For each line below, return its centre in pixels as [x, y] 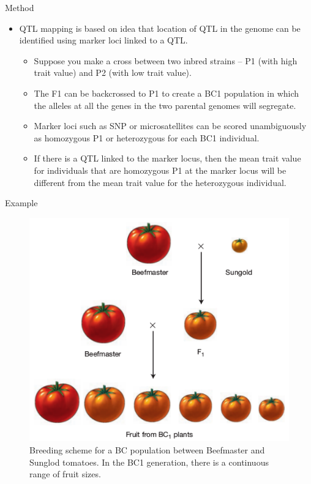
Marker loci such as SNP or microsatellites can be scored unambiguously [170, 126]
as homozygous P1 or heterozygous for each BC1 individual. [147, 137]
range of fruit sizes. [65, 474]
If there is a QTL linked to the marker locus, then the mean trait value [167, 158]
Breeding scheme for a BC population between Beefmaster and [147, 450]
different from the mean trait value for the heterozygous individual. [160, 182]
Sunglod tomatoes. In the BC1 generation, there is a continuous [149, 462]
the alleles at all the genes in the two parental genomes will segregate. [165, 105]
